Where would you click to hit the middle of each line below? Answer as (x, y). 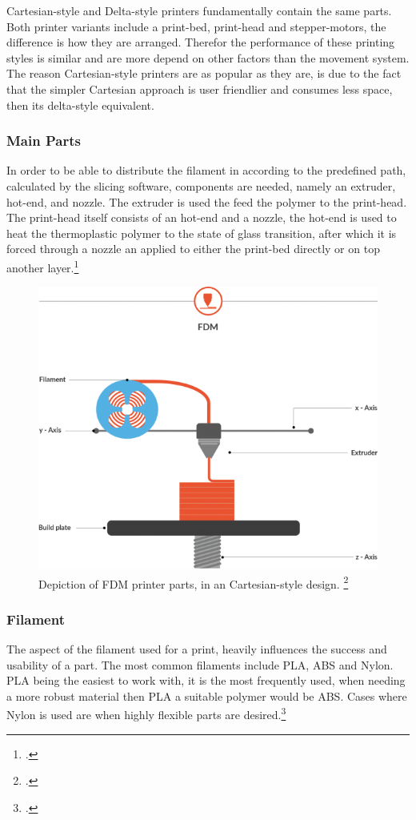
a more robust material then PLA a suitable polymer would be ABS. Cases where (207, 695)
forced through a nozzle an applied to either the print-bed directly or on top (193, 249)
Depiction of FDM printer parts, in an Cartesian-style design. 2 (194, 582)
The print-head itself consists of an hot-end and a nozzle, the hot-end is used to (202, 217)
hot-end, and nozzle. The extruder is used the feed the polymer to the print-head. (207, 201)
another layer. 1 (43, 266)
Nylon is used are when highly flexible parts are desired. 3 (146, 713)
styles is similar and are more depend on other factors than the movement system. (208, 57)
